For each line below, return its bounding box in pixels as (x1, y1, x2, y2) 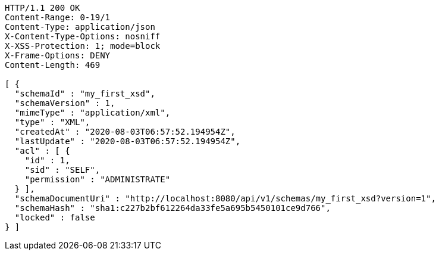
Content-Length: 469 (5, 60, 101, 70)
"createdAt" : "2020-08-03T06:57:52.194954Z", (14, 127, 236, 136)
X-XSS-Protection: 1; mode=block (5, 41, 161, 51)
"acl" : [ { (14, 146, 70, 156)
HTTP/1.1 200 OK (5, 3, 80, 13)
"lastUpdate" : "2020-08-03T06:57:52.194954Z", (14, 136, 241, 146)
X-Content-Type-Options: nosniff (5, 32, 161, 41)
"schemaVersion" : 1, (14, 98, 115, 108)
